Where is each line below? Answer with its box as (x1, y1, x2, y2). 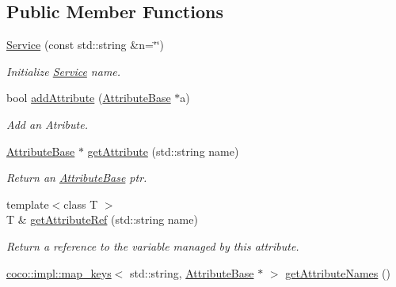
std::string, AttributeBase (130, 264, 254, 281)
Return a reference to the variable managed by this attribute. (6, 237, 299, 254)
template (6, 195, 49, 212)
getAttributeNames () (285, 264, 390, 281)
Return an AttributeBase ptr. (6, 169, 147, 186)
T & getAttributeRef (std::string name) (6, 211, 198, 228)
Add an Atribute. (6, 115, 88, 132)
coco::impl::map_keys (6, 264, 112, 281)
